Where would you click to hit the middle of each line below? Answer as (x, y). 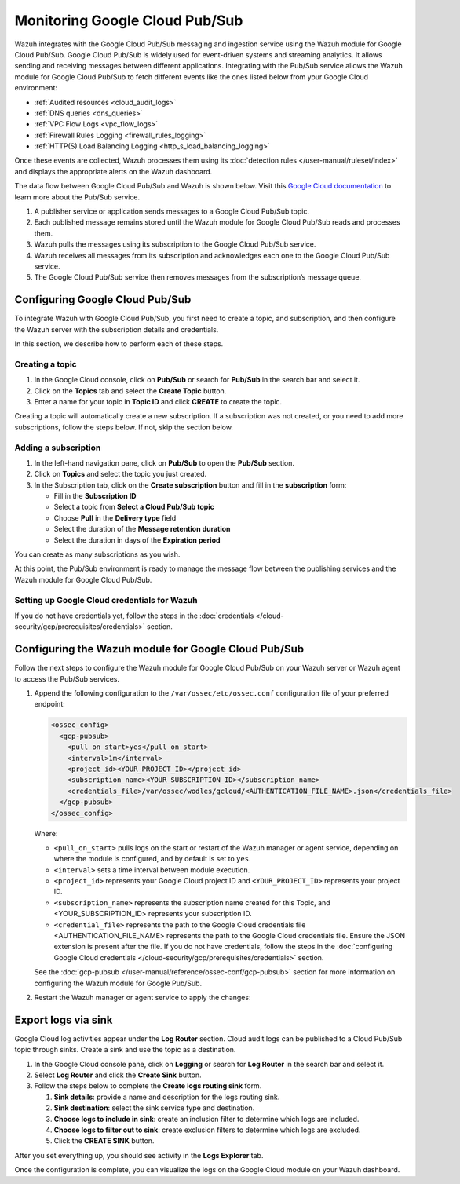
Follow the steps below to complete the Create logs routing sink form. (148, 1086)
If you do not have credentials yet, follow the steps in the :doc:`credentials (134, 616)
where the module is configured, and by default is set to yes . (152, 859)
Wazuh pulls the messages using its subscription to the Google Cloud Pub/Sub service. (175, 244)
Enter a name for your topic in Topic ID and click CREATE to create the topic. (158, 401)
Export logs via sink (64, 1020)
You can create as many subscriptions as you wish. (97, 554)
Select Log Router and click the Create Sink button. (118, 1075)
